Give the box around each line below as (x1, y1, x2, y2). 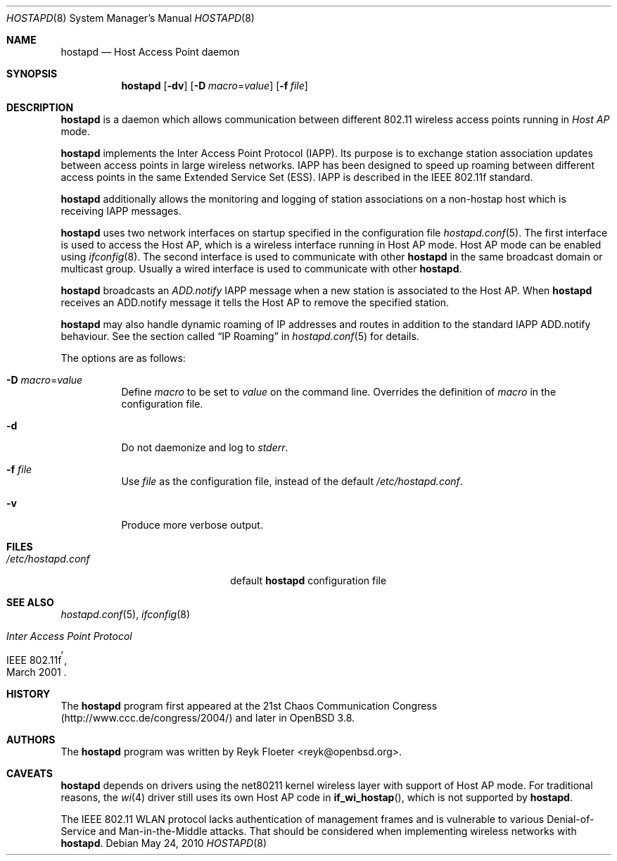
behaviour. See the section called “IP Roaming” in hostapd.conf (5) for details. (61, 330, 419, 342)
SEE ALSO (6, 596, 54, 608)
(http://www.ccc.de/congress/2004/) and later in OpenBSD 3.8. (61, 712, 355, 724)
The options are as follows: (61, 352, 186, 364)
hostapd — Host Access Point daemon (61, 46, 240, 58)
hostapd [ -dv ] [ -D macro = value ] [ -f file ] (121, 80, 308, 92)
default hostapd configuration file (230, 574, 387, 586)
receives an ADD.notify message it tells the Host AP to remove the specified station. (61, 296, 450, 308)
